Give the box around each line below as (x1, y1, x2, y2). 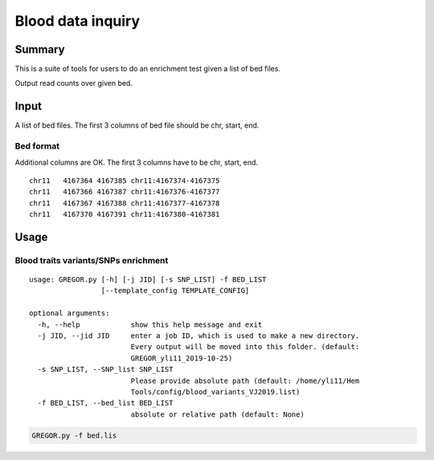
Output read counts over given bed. (14, 79, 133, 88)
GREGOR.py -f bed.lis (31, 430, 117, 440)
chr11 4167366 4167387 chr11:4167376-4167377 (29, 187, 220, 197)
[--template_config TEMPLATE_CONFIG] (100, 286, 250, 295)
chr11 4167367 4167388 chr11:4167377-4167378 (29, 198, 220, 208)
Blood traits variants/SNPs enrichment (14, 254, 169, 266)
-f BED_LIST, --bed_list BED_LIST (37, 398, 174, 408)
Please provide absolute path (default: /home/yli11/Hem (130, 376, 360, 385)
